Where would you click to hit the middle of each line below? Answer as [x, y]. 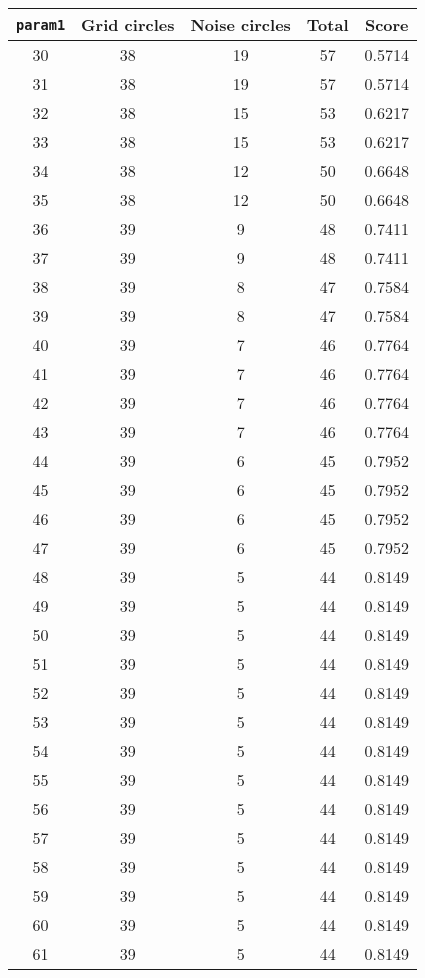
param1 [41, 24]
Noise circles [240, 24]
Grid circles [128, 24]
